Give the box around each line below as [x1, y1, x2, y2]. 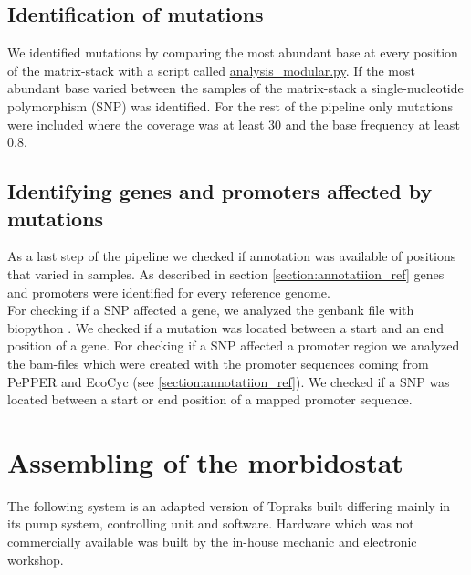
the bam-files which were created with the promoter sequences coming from [7, 353, 429, 372]
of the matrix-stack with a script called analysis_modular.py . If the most [7, 60, 415, 79]
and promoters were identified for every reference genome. [7, 282, 330, 301]
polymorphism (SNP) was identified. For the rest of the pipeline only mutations [7, 96, 454, 115]
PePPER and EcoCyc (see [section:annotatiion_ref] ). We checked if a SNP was [7, 371, 450, 391]
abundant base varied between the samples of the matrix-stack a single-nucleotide [7, 78, 464, 98]
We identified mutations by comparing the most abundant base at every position [7, 43, 458, 62]
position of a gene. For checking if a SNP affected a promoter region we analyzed [7, 336, 460, 355]
